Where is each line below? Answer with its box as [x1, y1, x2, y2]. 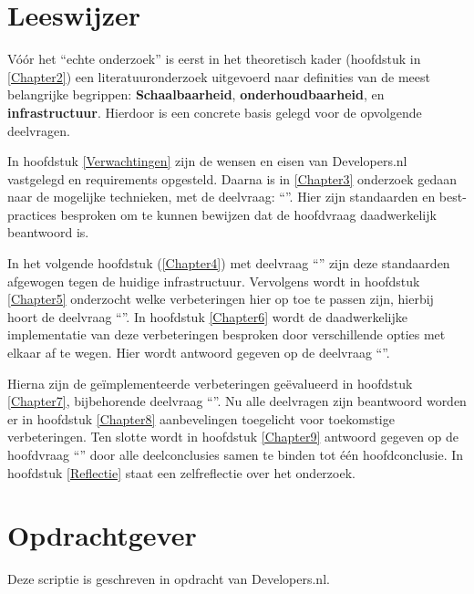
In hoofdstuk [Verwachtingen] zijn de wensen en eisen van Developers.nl [7, 151, 407, 171]
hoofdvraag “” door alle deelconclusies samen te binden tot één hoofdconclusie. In [7, 445, 464, 464]
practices [7, 204, 57, 224]
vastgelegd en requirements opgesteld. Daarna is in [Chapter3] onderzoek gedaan [7, 169, 458, 188]
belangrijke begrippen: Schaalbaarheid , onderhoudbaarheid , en [7, 85, 385, 104]
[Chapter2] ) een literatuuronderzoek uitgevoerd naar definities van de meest [7, 67, 430, 86]
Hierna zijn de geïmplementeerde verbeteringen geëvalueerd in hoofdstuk [7, 373, 413, 392]
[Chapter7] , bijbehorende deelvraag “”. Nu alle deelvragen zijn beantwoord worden [7, 391, 467, 411]
